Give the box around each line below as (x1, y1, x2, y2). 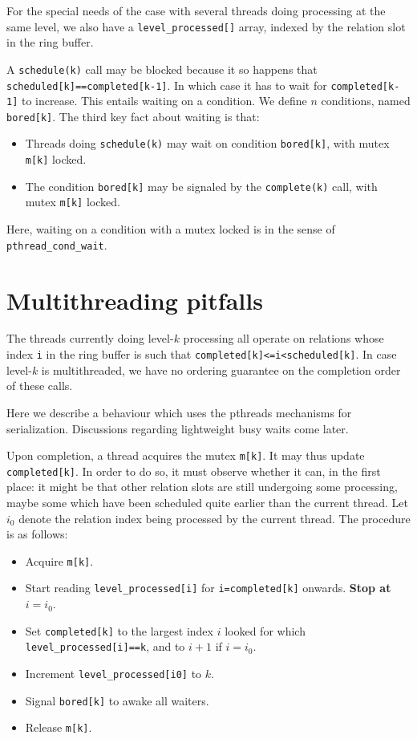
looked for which (225, 622, 306, 639)
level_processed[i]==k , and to (25, 638, 185, 655)
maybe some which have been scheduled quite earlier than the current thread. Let (6, 494, 409, 510)
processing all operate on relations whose (183, 330, 384, 347)
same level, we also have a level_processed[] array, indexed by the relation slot (6, 18, 406, 35)
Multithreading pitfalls (6, 283, 263, 316)
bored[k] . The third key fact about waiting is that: (6, 108, 260, 124)
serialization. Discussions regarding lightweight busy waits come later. (6, 420, 349, 436)
